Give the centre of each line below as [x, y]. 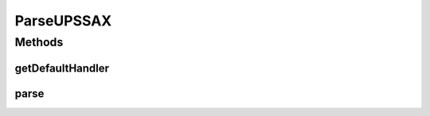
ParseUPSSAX [63, 21]
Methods [39, 42]
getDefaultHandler [62, 68]
